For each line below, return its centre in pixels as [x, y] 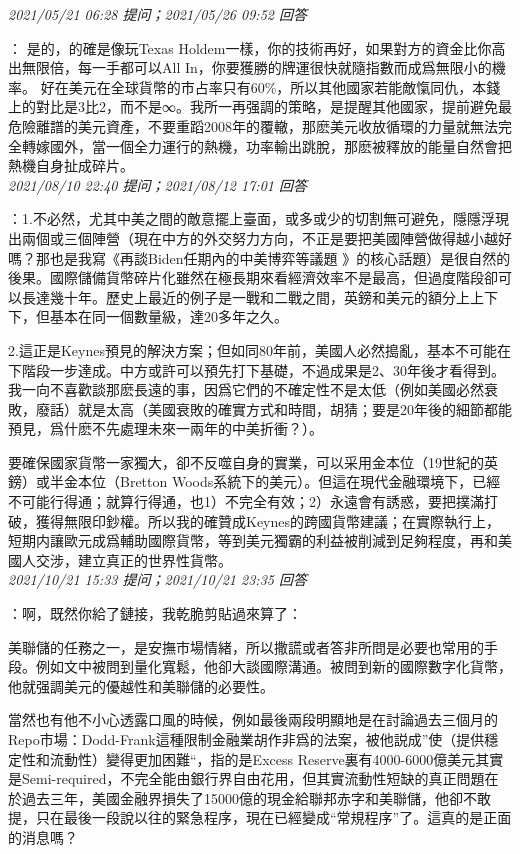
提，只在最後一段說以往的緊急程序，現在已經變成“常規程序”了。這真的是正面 [260, 817]
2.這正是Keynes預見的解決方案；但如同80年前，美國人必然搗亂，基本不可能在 [259, 349]
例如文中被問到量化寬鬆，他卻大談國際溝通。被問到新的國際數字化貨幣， [273, 666]
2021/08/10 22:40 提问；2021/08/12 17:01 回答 [157, 184]
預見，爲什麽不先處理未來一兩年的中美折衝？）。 [165, 428]
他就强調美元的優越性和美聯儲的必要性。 [141, 685]
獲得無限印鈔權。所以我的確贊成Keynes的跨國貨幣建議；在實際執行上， [268, 520]
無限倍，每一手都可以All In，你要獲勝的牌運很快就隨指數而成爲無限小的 [256, 67]
